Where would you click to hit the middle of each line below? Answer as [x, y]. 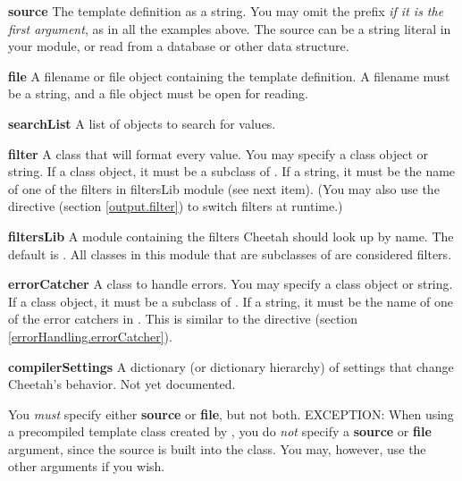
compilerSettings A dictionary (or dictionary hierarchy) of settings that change [231, 366]
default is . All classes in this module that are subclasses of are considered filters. [230, 253]
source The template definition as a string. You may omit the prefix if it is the [226, 11]
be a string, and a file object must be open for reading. [158, 93]
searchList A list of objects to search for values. [142, 123]
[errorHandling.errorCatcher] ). [90, 336]
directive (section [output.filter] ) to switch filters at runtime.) [176, 206]
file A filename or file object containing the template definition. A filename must [229, 76]
